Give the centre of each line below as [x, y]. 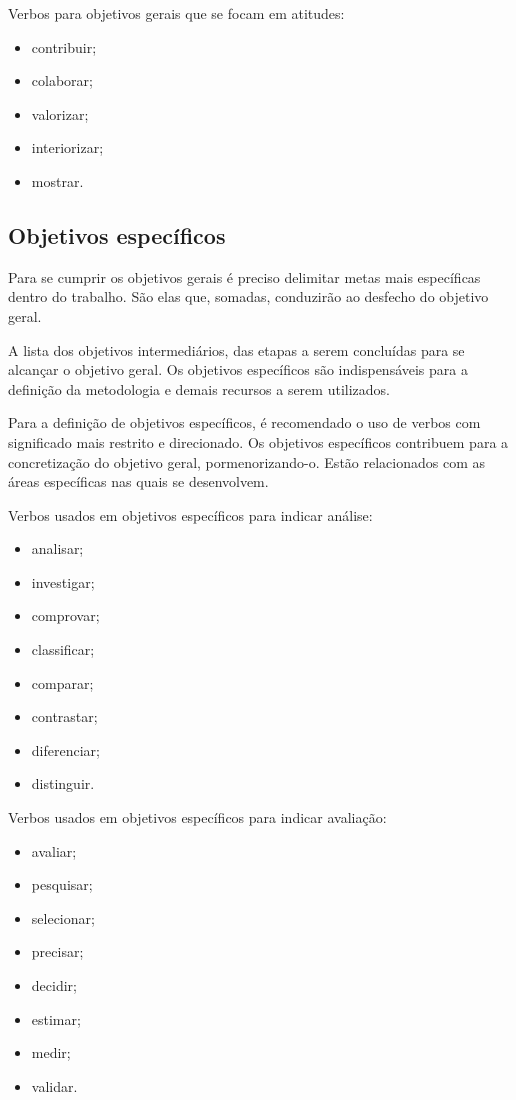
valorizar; [60, 113]
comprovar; [65, 615]
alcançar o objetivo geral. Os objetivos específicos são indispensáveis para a [238, 369]
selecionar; [63, 917]
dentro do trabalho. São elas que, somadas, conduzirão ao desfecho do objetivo [248, 296]
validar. [54, 1085]
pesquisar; [62, 884]
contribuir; [64, 46]
